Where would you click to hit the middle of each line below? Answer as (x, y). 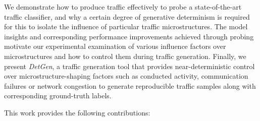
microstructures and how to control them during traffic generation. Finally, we (125, 56)
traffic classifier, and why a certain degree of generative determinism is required (127, 16)
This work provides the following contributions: (77, 112)
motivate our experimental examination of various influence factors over (115, 46)
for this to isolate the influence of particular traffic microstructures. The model (126, 26)
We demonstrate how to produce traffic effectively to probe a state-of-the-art (123, 7)
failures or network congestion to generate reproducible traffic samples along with (130, 85)
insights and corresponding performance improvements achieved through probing (129, 36)
